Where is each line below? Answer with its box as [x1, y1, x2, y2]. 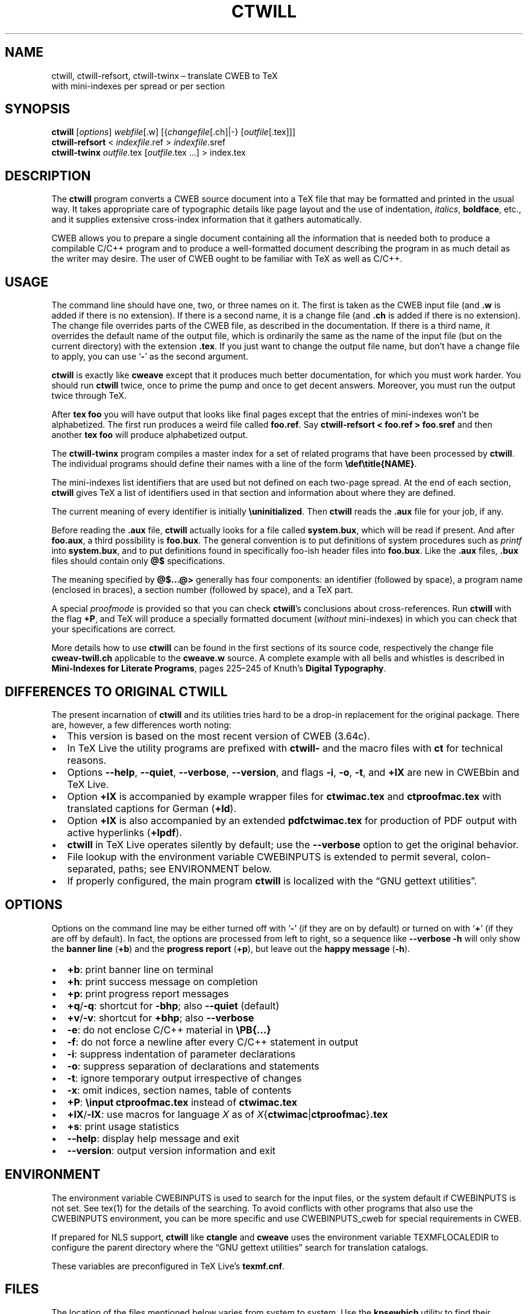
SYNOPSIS [5, 101, 71, 117]
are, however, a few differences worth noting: [51, 719, 231, 730]
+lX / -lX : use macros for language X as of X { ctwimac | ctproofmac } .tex [67, 1108, 388, 1120]
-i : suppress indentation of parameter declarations [67, 1047, 296, 1060]
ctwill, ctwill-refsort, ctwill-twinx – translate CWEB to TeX [51, 70, 278, 81]
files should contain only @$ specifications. [51, 556, 225, 567]
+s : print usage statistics [67, 1120, 180, 1132]
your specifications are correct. [51, 624, 176, 635]
